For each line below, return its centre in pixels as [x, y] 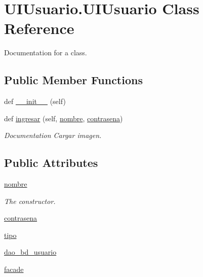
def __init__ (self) [35, 101]
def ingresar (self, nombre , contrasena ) [64, 118]
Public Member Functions [73, 80]
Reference [39, 28]
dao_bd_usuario [30, 252]
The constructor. [30, 201]
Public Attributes [51, 163]
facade [14, 269]
